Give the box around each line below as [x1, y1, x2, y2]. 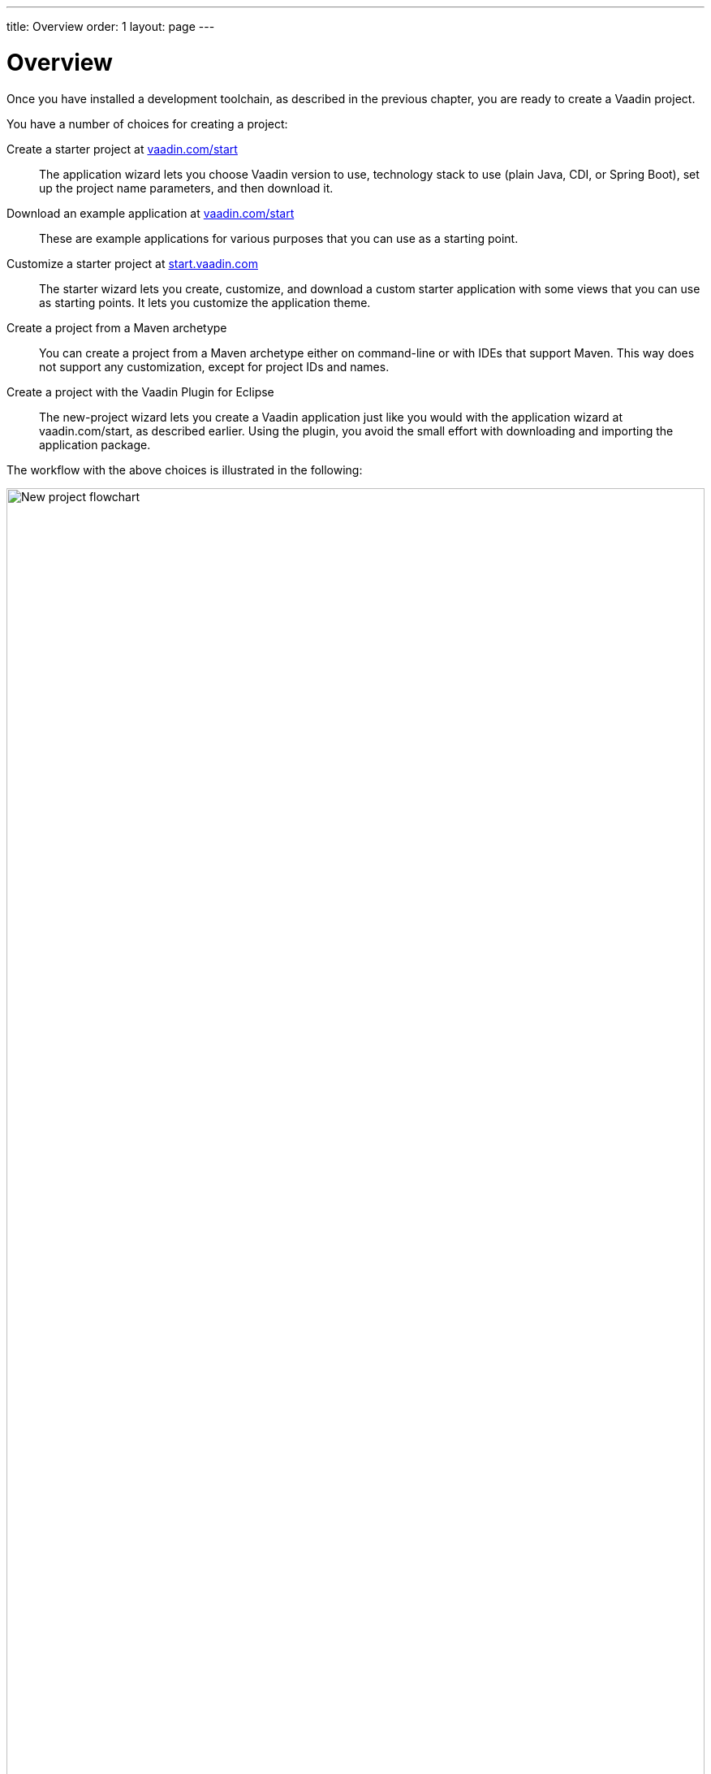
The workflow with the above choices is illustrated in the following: [6, 462, 363, 477]
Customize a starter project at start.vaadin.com [6, 256, 258, 270]
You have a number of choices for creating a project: [6, 116, 288, 131]
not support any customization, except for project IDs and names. [39, 359, 390, 374]
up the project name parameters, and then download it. [39, 180, 334, 195]
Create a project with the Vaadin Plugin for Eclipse [6, 384, 274, 399]
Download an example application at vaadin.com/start [6, 206, 295, 220]
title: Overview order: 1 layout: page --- [6, 19, 215, 33]
